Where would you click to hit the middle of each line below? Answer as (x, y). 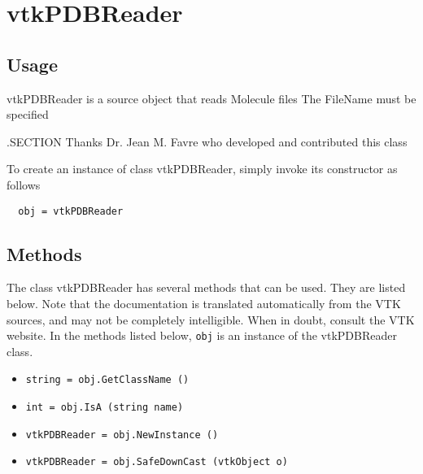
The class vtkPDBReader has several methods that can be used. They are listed (206, 287)
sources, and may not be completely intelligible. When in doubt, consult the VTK (211, 319)
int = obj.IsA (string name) (105, 408)
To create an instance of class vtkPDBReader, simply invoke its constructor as (202, 169)
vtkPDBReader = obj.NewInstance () (122, 435)
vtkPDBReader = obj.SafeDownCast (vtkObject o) (157, 462)
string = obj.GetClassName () (107, 380)
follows (24, 184)
